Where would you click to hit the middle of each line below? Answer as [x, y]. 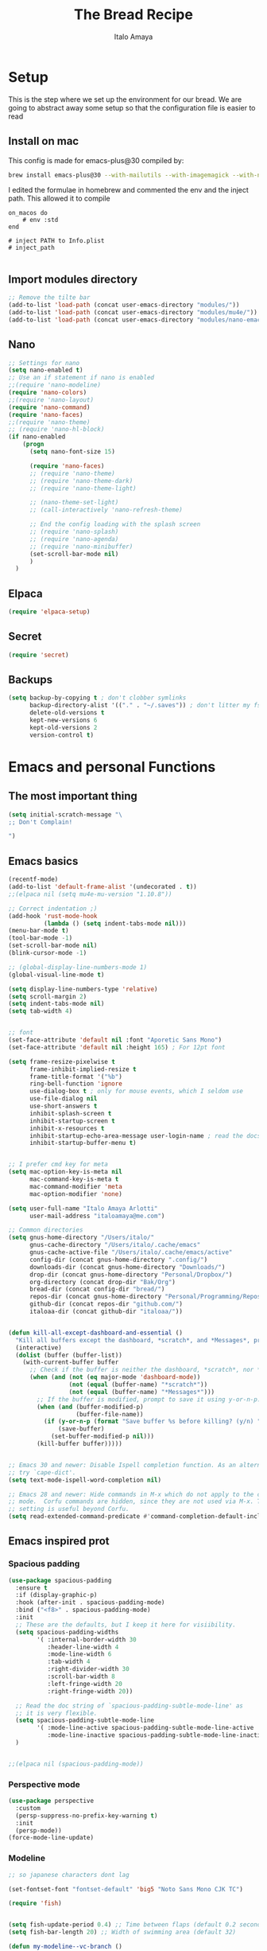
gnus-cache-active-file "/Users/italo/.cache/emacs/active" [131, 1252]
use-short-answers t [63, 1106]
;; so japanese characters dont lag [69, 1875]
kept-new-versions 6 [63, 720]
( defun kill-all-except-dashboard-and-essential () [95, 1333]
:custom [28, 1808]
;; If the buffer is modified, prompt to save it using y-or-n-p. [149, 1399]
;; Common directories [46, 1230]
